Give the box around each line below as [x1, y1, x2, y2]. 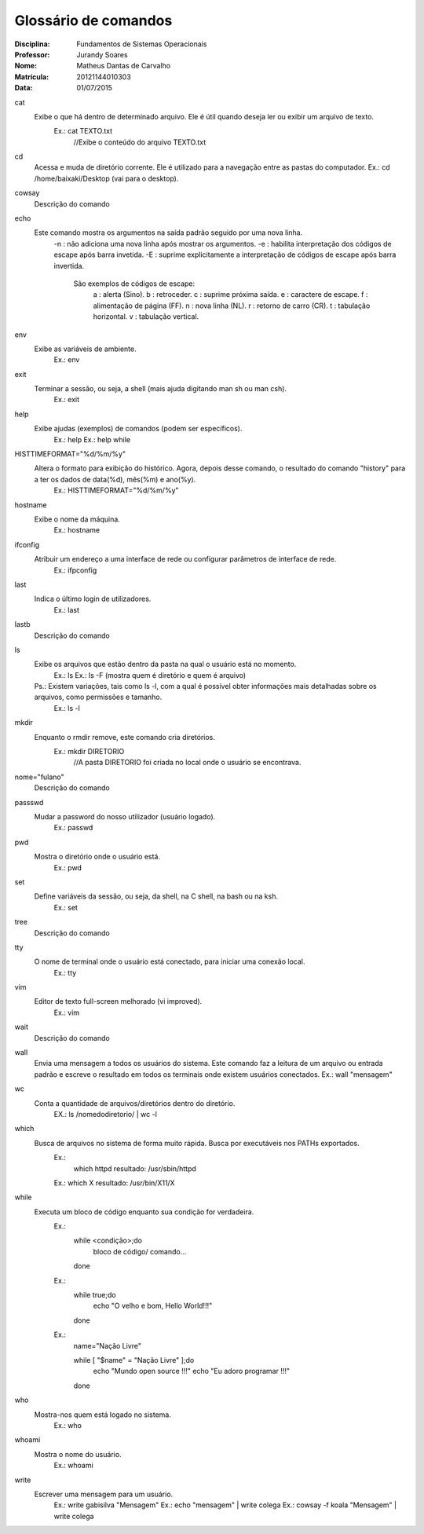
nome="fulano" [14, 772, 64, 782]
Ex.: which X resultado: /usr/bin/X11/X [53, 1178, 176, 1188]
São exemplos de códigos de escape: [73, 279, 196, 288]
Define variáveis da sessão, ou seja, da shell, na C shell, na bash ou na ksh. [34, 891, 279, 901]
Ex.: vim [53, 1008, 80, 1017]
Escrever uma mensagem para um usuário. [34, 1489, 174, 1499]
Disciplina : [14, 39, 50, 49]
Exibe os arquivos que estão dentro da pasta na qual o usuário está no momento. [34, 660, 297, 669]
